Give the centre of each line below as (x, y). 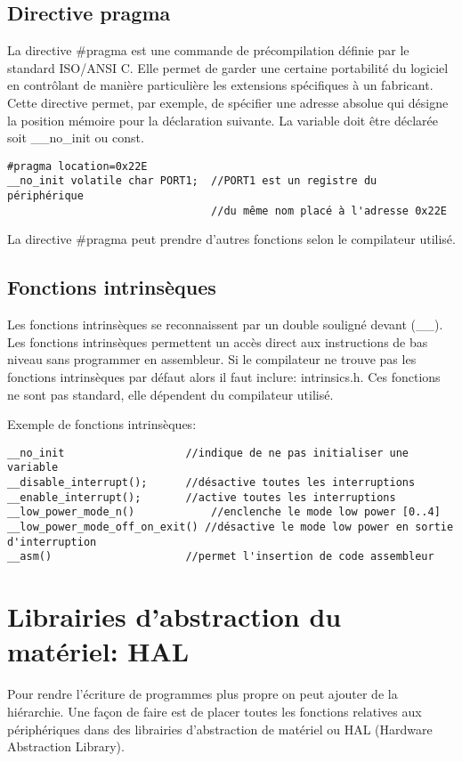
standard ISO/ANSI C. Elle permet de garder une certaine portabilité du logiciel (228, 67)
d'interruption (52, 542)
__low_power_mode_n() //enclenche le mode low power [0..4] (224, 512)
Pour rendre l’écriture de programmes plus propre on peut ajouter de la (203, 694)
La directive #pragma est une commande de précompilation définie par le (208, 50)
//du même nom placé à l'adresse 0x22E (329, 211)
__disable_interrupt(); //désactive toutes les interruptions (211, 483)
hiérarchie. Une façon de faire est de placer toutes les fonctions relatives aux (215, 711)
